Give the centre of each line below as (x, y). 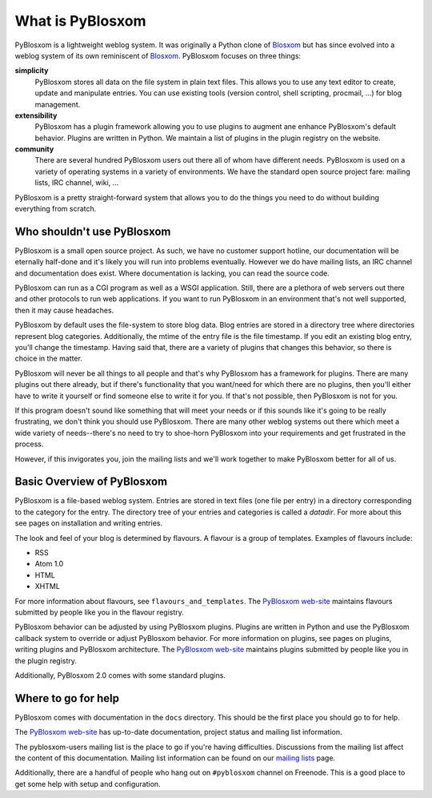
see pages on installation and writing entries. (89, 523)
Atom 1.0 (49, 564)
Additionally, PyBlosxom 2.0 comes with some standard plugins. (120, 675)
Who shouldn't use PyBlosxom (93, 231)
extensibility (36, 115)
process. (29, 444)
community (34, 149)
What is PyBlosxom (80, 21)
